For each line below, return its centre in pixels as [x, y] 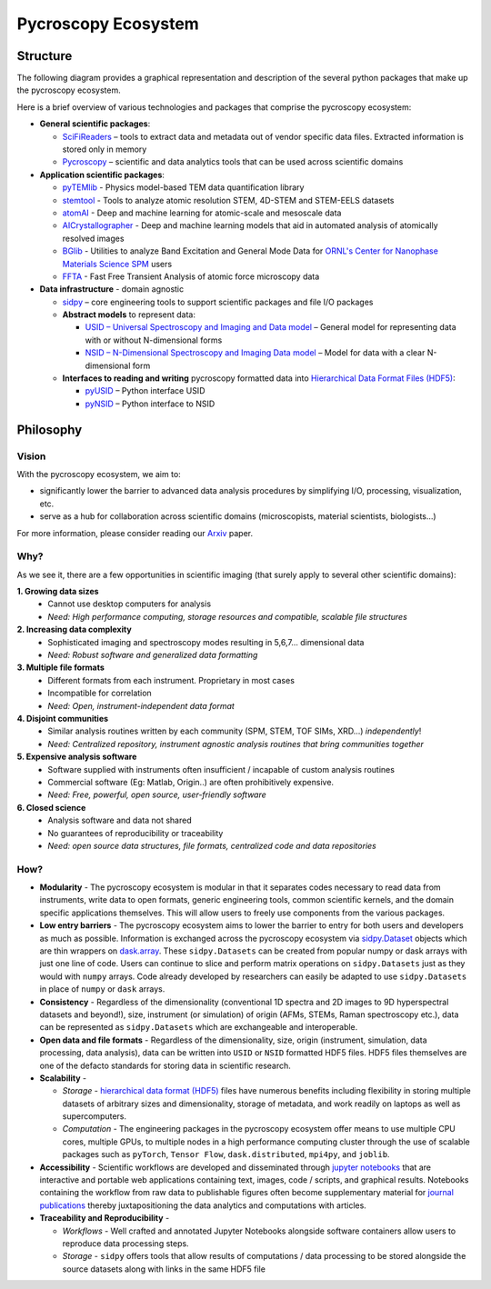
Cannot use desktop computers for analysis [130, 604]
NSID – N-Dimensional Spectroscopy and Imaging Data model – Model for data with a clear [255, 353]
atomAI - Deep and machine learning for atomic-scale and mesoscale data [202, 213]
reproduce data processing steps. [126, 1243]
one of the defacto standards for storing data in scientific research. [165, 1065]
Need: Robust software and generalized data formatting [153, 655]
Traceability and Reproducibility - [105, 1218]
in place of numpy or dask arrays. [102, 989]
